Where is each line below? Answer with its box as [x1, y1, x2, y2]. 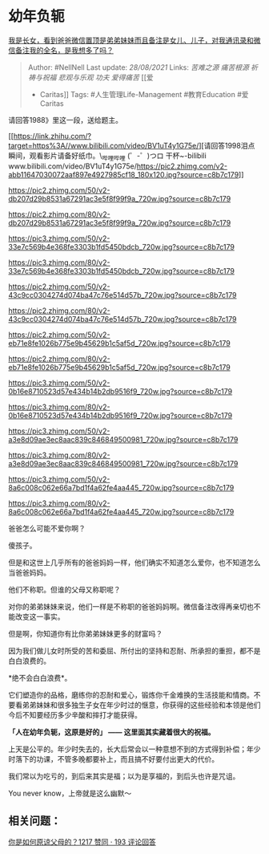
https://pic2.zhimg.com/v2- [136, 161, 228, 171]
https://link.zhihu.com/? [13, 131, 92, 140]
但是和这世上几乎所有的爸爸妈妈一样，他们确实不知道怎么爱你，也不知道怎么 [8, 557, 261, 567]
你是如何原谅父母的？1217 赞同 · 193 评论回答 [8, 836, 156, 847]
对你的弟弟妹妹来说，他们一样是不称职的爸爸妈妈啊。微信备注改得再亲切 [8, 601, 247, 611]
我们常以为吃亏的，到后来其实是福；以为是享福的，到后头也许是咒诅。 [8, 771, 240, 781]
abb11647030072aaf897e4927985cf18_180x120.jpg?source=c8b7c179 [8, 169, 239, 179]
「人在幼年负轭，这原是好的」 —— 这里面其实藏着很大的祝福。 [8, 727, 215, 737]
